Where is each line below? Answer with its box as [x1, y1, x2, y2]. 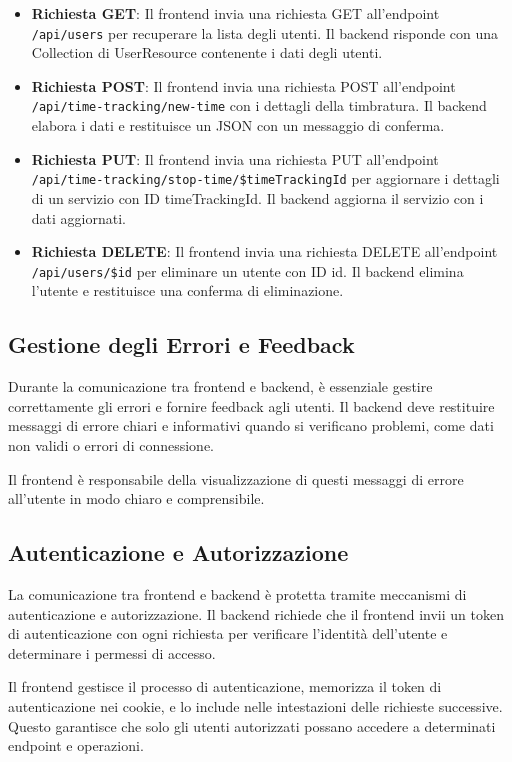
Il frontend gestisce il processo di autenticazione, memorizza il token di [8, 676, 442, 697]
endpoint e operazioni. [8, 735, 144, 756]
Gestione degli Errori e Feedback [8, 329, 355, 360]
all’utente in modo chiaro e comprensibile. [8, 488, 265, 509]
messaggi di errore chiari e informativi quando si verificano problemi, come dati [8, 415, 494, 436]
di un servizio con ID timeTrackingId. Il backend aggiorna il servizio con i [31, 187, 484, 208]
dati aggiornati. [31, 207, 126, 228]
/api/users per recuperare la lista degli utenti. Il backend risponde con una [31, 22, 499, 43]
